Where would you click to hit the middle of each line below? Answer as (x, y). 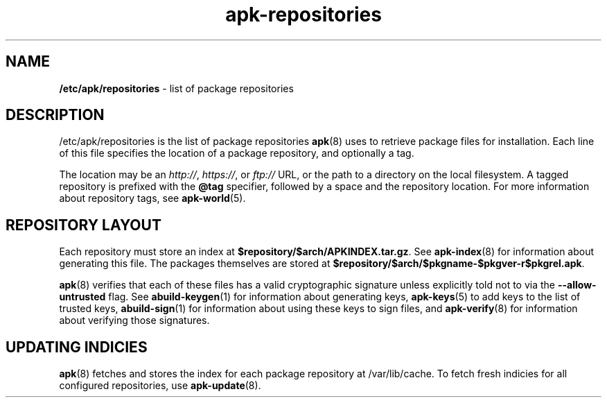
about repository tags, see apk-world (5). (152, 198)
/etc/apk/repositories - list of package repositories (176, 88)
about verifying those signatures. (134, 320)
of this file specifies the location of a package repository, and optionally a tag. (237, 153)
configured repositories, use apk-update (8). (160, 386)
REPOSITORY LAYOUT (83, 225)
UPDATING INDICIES (77, 347)
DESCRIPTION (55, 115)
